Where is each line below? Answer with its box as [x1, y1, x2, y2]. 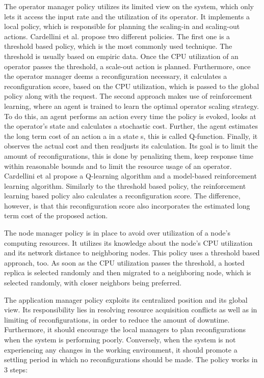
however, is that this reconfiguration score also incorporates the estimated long [4, 200, 250, 211]
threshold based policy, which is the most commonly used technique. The [4, 41, 232, 51]
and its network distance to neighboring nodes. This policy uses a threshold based [4, 247, 260, 258]
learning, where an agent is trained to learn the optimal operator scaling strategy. [4, 100, 259, 111]
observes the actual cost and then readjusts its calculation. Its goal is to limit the [4, 140, 258, 151]
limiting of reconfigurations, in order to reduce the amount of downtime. [4, 314, 230, 325]
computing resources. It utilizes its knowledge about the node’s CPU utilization [4, 237, 253, 248]
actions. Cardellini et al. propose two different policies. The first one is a [4, 31, 230, 41]
